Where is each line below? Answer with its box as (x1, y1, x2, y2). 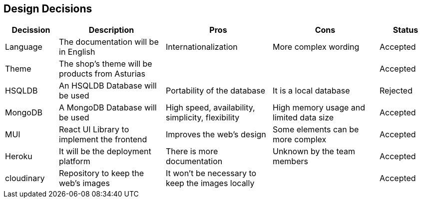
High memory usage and (273, 102, 366, 113)
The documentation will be (59, 37, 159, 47)
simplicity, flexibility (166, 112, 240, 123)
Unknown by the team (273, 146, 356, 157)
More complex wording (273, 42, 360, 52)
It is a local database (273, 86, 350, 96)
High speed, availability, (166, 102, 255, 113)
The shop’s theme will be (59, 59, 152, 69)
